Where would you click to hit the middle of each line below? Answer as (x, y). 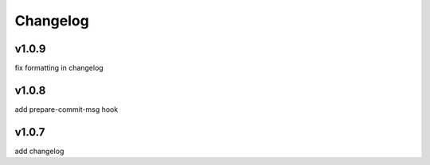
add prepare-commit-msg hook (66, 109)
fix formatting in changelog (59, 68)
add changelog (39, 151)
